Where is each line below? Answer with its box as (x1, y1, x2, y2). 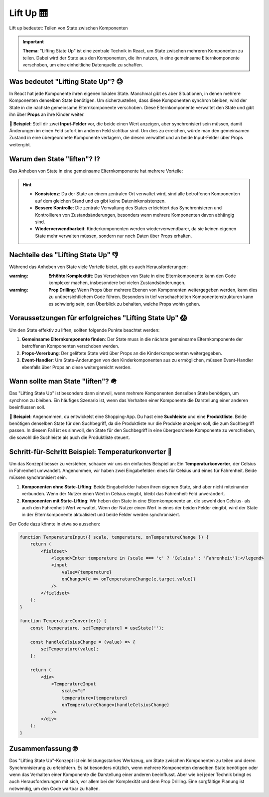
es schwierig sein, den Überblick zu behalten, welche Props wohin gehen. (48, 301, 200, 307)
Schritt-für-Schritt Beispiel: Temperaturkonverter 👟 (9, 447, 172, 456)
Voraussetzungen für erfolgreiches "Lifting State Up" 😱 (9, 314, 187, 322)
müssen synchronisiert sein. (9, 474, 67, 480)
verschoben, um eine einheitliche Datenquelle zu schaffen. (22, 62, 143, 68)
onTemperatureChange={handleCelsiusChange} (61, 702, 170, 708)
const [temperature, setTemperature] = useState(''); (30, 625, 164, 631)
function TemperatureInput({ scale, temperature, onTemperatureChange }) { (19, 534, 209, 540)
